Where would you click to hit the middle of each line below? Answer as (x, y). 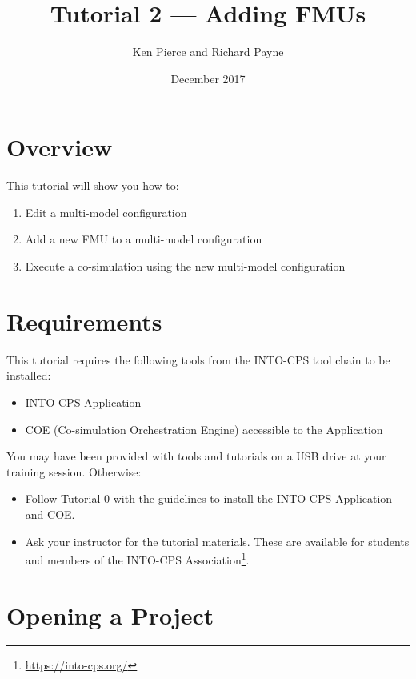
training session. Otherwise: (74, 471)
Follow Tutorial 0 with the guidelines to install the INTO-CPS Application (209, 498)
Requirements (84, 321)
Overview (60, 147)
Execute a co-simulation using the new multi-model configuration (185, 266)
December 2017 (208, 78)
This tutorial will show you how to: (93, 185)
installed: (29, 375)
